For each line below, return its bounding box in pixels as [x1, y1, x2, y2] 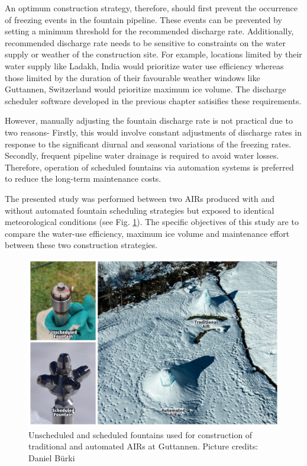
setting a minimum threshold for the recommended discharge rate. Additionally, [5, 25, 294, 37]
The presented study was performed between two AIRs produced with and [5, 192, 275, 204]
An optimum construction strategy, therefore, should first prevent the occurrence [5, 2, 298, 14]
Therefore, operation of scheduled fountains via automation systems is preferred [5, 160, 294, 173]
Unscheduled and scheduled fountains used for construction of [28, 428, 253, 441]
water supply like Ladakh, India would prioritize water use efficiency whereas [5, 59, 284, 72]
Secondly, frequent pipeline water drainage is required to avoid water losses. [5, 149, 279, 162]
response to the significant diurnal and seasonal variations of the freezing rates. [5, 137, 292, 150]
